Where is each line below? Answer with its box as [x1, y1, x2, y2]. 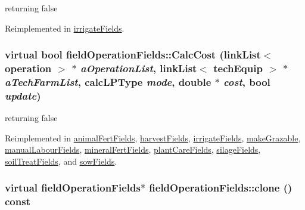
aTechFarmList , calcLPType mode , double [5, 74, 211, 89]
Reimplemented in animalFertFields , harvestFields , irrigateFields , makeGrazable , [5, 131, 301, 144]
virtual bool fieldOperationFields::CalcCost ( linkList [5, 47, 261, 62]
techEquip [213, 61, 263, 76]
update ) [5, 88, 41, 103]
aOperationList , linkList [80, 61, 197, 76]
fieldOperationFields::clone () [149, 180, 292, 195]
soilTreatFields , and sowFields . [5, 155, 117, 167]
